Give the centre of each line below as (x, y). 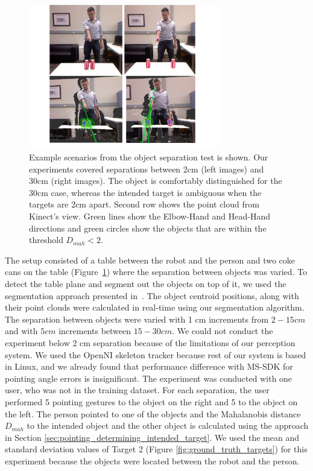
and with (21, 331)
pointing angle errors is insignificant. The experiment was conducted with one (149, 378)
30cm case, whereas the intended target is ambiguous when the (145, 192)
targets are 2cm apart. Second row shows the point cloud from (144, 204)
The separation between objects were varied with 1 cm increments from (137, 319)
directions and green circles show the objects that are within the (148, 228)
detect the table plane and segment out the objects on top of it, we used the (146, 284)
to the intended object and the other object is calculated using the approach (168, 425)
